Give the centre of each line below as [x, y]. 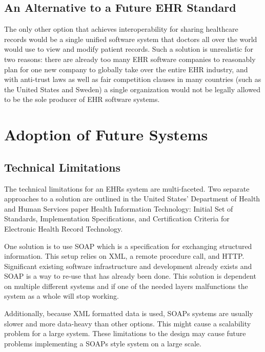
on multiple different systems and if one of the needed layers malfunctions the [126, 286]
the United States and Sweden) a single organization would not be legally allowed [132, 89]
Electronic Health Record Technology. [64, 228]
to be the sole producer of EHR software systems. [82, 99]
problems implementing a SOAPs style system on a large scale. [103, 343]
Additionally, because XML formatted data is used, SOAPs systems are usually [129, 313]
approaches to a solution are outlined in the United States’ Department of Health [132, 199]
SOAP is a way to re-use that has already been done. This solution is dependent [130, 276]
